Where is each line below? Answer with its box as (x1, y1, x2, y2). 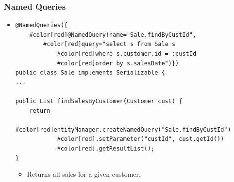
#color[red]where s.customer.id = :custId (57, 50, 197, 57)
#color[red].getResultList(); (57, 145, 155, 152)
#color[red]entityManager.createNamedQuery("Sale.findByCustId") (15, 126, 231, 133)
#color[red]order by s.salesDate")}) (57, 60, 179, 67)
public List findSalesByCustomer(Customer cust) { (15, 97, 183, 105)
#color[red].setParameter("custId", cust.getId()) (57, 136, 224, 143)
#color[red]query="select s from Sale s (43, 41, 176, 48)
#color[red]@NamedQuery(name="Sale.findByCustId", (29, 31, 197, 38)
